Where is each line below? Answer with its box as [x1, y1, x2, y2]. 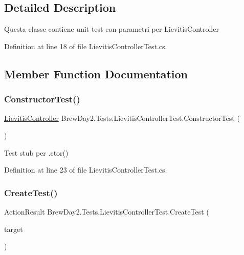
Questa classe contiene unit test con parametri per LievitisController [4, 24, 219, 34]
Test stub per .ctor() [4, 147, 69, 158]
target [4, 223, 23, 234]
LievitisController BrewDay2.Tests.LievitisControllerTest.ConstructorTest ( [4, 113, 240, 123]
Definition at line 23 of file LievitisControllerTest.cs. [4, 164, 167, 175]
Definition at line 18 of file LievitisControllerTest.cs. [4, 40, 167, 51]
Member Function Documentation [4, 66, 188, 81]
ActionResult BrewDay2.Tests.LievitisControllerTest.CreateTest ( [4, 206, 209, 217]
